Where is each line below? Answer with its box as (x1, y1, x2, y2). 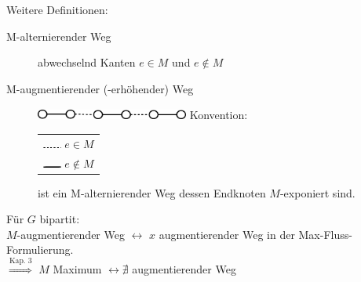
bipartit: (39, 211, 80, 227)
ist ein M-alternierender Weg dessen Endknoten (38, 184, 266, 201)
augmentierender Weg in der (159, 226, 295, 242)
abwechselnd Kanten (38, 54, 136, 70)
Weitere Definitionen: (6, 2, 108, 17)
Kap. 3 (9, 257, 32, 266)
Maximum (53, 260, 102, 277)
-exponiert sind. (279, 184, 356, 201)
